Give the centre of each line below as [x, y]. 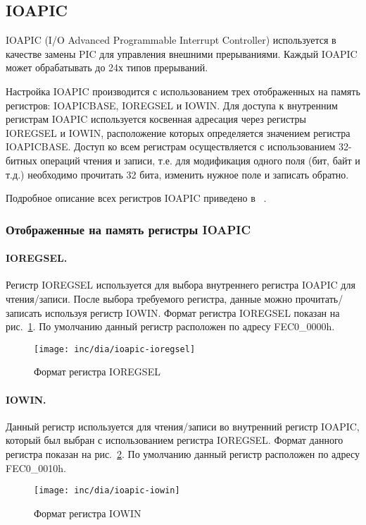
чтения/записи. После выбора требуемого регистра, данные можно [149, 298]
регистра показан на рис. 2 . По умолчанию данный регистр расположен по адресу [183, 453]
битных [21, 160]
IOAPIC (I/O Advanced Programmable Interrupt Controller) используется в [171, 40]
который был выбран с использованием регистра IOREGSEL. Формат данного [175, 440]
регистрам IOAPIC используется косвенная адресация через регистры [156, 119]
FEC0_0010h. [36, 467]
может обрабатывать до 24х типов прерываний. [107, 67]
